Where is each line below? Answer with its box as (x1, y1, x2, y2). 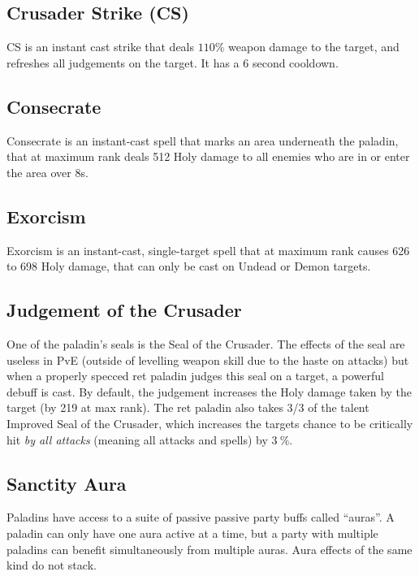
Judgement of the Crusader (6, 297, 242, 323)
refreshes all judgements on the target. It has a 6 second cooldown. (6, 54, 339, 71)
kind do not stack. (6, 557, 97, 574)
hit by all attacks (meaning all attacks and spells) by (6, 431, 268, 448)
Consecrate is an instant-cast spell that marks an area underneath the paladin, (6, 132, 399, 149)
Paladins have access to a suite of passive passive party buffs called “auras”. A (6, 509, 395, 526)
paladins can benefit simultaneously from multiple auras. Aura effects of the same (6, 540, 413, 557)
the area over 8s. (6, 163, 89, 180)
